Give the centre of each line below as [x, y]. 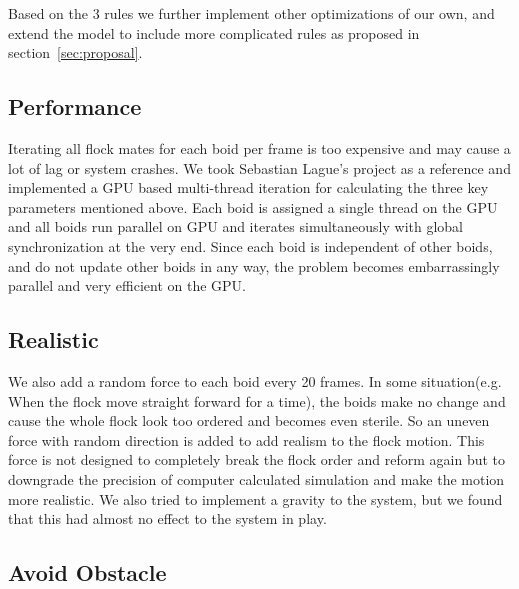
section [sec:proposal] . [75, 52]
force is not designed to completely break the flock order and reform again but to [256, 459]
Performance [75, 106]
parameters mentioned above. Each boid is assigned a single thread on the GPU [253, 206]
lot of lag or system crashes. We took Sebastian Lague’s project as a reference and [259, 167]
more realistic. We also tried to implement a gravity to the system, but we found [255, 498]
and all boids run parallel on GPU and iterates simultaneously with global [235, 226]
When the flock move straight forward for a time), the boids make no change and [257, 400]
